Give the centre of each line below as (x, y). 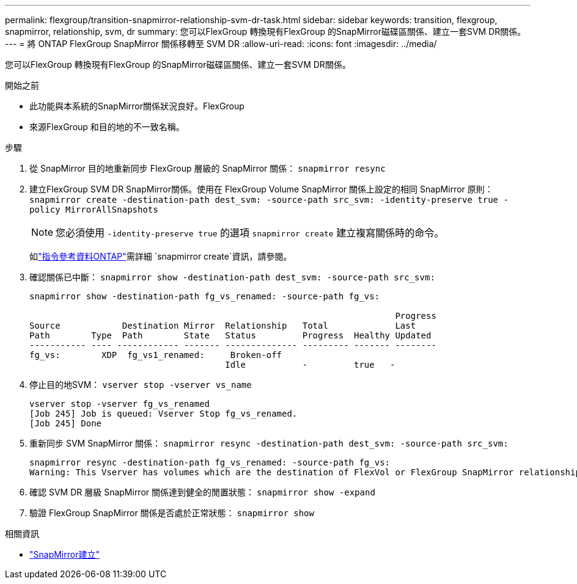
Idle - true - (310, 365)
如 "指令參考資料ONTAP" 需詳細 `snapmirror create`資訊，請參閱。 (161, 256)
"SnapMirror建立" (64, 554)
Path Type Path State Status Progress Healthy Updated (230, 335)
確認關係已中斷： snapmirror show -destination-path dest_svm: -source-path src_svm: (232, 277)
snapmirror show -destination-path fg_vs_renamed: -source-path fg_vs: (205, 296)
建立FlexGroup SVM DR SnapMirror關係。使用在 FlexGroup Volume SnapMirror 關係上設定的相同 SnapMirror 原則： (261, 189)
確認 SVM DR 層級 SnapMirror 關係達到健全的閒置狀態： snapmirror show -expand (202, 492)
